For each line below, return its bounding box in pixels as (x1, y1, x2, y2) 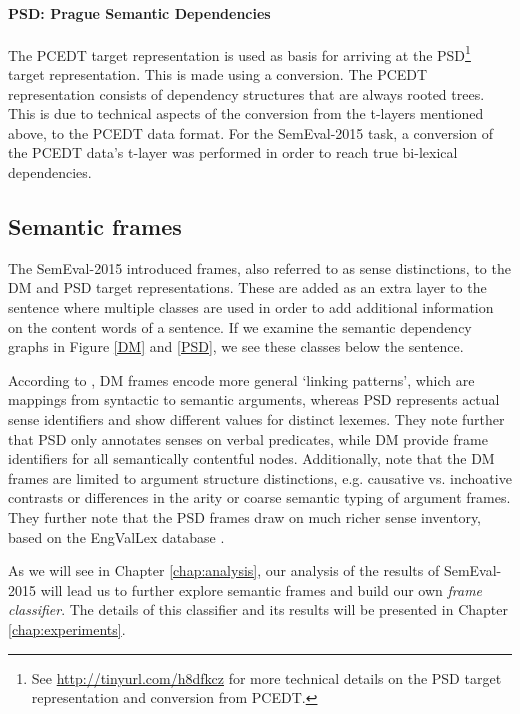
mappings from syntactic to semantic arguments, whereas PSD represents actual (8, 389, 500, 410)
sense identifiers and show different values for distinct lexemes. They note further (8, 408, 505, 429)
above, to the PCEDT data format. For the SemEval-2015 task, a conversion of (8, 122, 494, 143)
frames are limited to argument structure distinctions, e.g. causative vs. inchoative (8, 467, 512, 488)
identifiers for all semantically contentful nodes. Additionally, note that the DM (8, 448, 495, 469)
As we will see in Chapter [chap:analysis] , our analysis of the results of (8, 560, 440, 581)
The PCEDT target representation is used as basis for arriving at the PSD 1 (8, 41, 471, 65)
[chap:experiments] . (8, 618, 126, 639)
